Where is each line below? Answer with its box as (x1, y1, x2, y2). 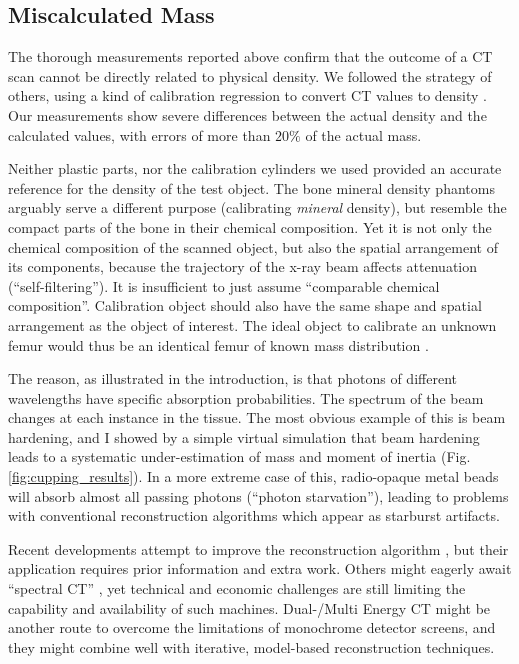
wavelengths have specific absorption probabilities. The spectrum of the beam (8, 387, 484, 408)
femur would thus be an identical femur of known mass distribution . (8, 334, 429, 355)
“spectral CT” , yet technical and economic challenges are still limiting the (8, 578, 466, 599)
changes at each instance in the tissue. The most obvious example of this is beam (8, 407, 506, 428)
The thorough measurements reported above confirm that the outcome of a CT (8, 46, 493, 67)
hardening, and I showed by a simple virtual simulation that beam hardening (8, 426, 480, 447)
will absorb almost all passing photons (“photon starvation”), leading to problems (8, 485, 509, 506)
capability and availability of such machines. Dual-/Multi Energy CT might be (8, 597, 491, 618)
